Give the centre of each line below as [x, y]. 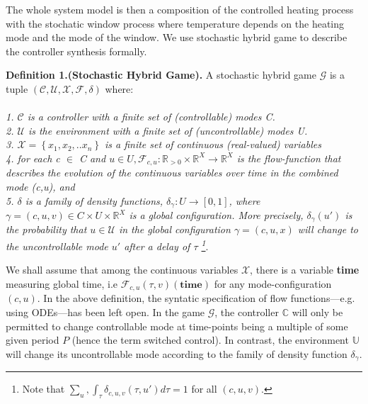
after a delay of [157, 246]
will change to [328, 229]
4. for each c [33, 158]
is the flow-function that [289, 158]
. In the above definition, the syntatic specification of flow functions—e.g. [196, 298]
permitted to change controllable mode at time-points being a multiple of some [177, 326]
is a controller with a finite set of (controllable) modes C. [151, 117]
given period [33, 340]
